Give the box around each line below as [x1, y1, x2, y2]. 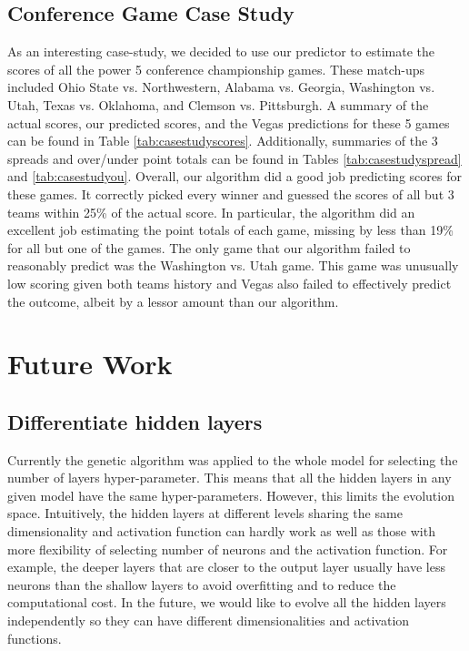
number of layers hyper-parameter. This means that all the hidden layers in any [7, 468, 452, 487]
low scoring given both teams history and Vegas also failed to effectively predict [7, 273, 452, 292]
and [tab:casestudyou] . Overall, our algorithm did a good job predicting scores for [7, 167, 462, 186]
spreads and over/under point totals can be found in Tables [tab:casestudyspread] [7, 148, 462, 168]
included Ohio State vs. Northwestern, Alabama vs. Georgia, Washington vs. [7, 77, 435, 97]
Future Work [7, 345, 173, 382]
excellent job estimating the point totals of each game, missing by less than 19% [7, 220, 454, 239]
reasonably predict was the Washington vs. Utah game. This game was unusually [7, 256, 459, 275]
